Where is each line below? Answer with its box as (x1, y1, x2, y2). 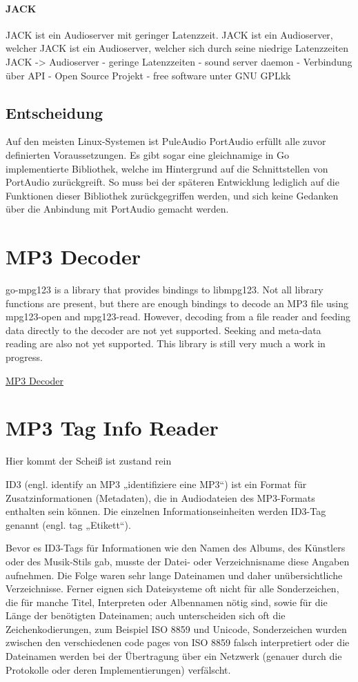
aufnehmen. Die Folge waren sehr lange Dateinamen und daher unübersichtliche (6, 567, 343, 582)
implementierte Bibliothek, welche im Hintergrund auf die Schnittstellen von (6, 161, 328, 175)
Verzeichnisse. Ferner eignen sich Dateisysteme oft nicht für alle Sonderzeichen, (6, 581, 339, 596)
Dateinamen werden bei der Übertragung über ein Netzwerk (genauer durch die (6, 649, 342, 663)
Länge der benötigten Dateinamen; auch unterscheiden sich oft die (6, 608, 286, 623)
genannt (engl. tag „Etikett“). (6, 517, 131, 532)
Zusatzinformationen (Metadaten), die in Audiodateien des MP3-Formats (6, 490, 315, 505)
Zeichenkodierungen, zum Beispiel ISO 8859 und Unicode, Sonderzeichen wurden (6, 621, 347, 636)
